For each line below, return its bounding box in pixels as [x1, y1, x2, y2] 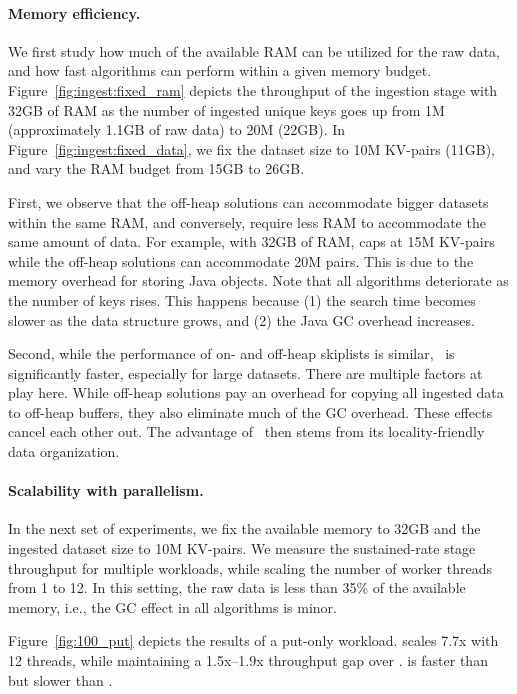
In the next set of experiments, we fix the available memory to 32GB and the [8, 518, 481, 539]
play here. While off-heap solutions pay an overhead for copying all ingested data [8, 382, 504, 403]
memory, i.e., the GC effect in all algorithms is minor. [8, 596, 337, 617]
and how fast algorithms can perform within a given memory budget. [8, 60, 432, 81]
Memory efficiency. [8, 2, 141, 23]
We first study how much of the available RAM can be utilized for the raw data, [8, 40, 501, 61]
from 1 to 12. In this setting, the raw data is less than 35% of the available [8, 577, 466, 598]
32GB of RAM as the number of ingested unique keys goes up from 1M [8, 99, 445, 120]
